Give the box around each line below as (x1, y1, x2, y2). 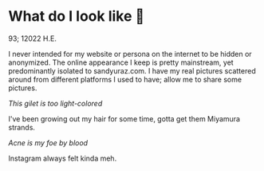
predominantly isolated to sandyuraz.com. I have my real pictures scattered (8, 66, 257, 75)
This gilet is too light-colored (8, 98, 103, 108)
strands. (8, 122, 36, 132)
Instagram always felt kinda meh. (8, 153, 117, 163)
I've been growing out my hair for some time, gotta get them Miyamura (8, 113, 241, 123)
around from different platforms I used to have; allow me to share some (8, 74, 242, 84)
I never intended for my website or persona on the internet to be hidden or (8, 49, 253, 58)
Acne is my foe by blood (8, 137, 89, 147)
